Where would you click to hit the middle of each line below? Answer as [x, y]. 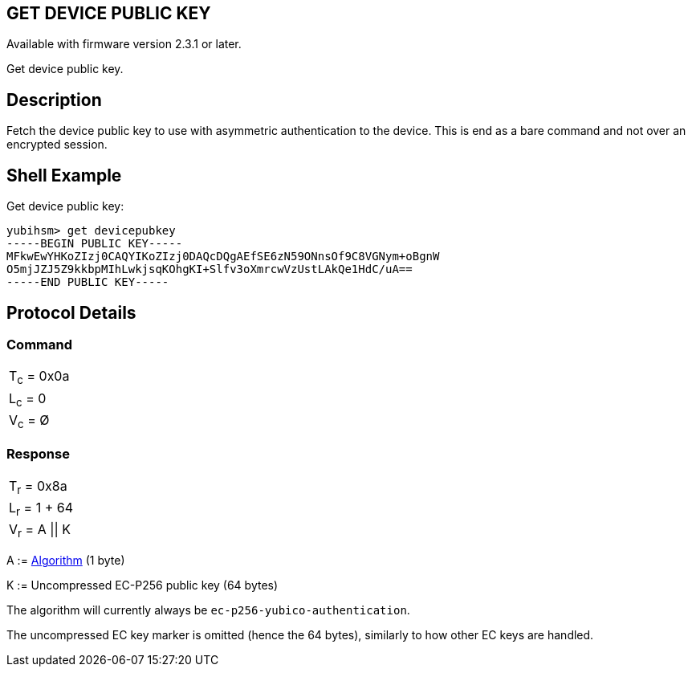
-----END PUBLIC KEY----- [88, 282]
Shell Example [64, 175]
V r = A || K [40, 531]
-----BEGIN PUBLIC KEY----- [95, 244]
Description [54, 100]
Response [38, 454]
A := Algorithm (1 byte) [66, 561]
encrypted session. [57, 145]
